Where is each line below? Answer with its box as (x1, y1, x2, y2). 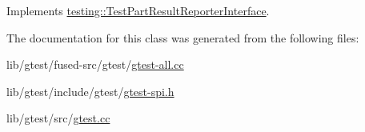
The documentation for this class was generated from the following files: (6, 29, 359, 46)
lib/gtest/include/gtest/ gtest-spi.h (6, 82, 174, 99)
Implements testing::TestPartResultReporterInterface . (6, 2, 270, 18)
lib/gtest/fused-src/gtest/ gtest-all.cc (6, 56, 184, 73)
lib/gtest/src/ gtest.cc (6, 110, 110, 126)
